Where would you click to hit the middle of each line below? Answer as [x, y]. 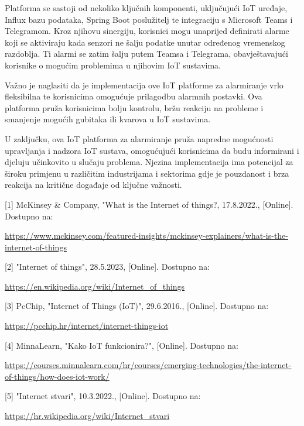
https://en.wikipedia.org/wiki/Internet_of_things [95, 286]
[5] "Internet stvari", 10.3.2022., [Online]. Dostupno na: [103, 396]
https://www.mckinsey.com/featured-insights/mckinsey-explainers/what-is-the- [146, 236]
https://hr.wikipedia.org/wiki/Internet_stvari [87, 416]
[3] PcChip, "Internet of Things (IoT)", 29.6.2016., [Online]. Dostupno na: [137, 306]
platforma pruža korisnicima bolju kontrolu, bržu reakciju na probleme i [134, 107]
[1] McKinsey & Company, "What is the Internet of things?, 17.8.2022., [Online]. [149, 204]
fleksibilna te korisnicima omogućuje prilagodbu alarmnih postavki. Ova [134, 96]
